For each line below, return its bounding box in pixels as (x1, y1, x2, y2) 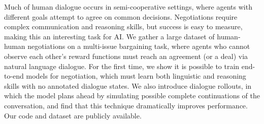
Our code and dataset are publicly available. (4, 110, 142, 120)
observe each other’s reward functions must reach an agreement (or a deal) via (4, 50, 248, 61)
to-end (4, 71, 24, 81)
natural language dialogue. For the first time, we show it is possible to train (4, 60, 240, 71)
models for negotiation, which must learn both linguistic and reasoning (26, 71, 246, 81)
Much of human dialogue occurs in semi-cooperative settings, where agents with (4, 2, 252, 12)
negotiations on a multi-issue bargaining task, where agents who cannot (27, 41, 250, 51)
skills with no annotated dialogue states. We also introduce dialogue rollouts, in (4, 80, 252, 91)
